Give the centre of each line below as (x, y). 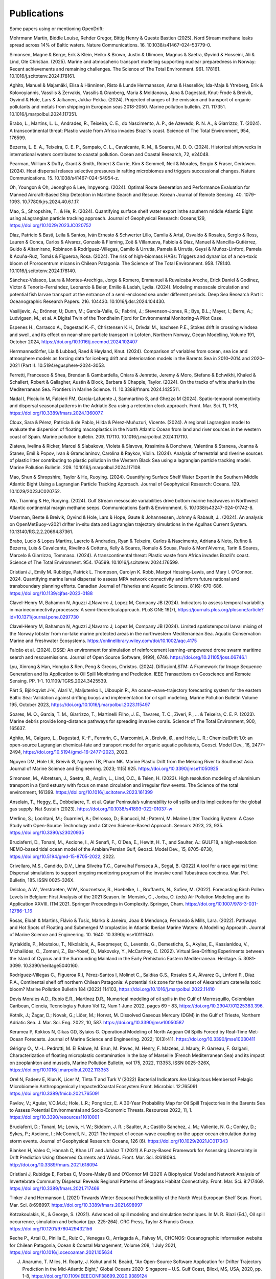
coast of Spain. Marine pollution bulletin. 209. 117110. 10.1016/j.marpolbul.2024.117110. (99, 436)
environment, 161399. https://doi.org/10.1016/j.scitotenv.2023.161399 (81, 792)
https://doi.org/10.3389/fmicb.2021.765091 (54, 1094)
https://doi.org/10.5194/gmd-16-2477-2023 (69, 752)
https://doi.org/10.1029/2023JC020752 (51, 226)
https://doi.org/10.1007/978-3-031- (222, 903)
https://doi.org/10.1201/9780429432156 (51, 1228)
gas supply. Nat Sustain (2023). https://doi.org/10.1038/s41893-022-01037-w (91, 809)
